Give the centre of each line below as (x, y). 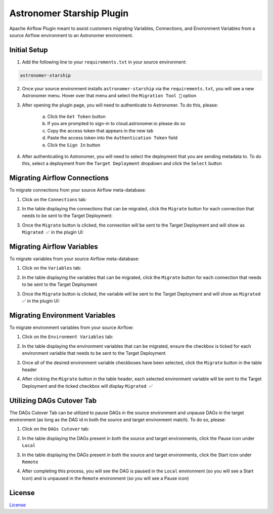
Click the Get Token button (76, 116)
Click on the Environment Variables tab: (68, 337)
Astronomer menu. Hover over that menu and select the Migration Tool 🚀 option (109, 96)
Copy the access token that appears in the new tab (100, 131)
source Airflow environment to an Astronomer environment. (71, 35)
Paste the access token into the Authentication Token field (112, 138)
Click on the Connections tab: (54, 199)
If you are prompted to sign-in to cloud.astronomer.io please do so (116, 124)
